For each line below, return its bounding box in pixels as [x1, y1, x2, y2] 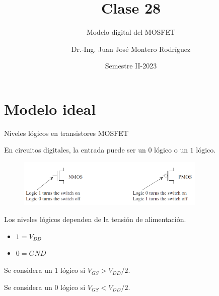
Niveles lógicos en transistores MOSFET [4, 127, 129, 138]
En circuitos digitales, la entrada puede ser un [4, 144, 146, 155]
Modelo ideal [4, 98, 96, 119]
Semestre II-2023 [105, 60, 157, 71]
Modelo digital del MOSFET [86, 27, 176, 37]
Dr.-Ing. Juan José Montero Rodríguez [71, 43, 191, 54]
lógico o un [154, 144, 188, 155]
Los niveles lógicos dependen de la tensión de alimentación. [4, 214, 186, 225]
